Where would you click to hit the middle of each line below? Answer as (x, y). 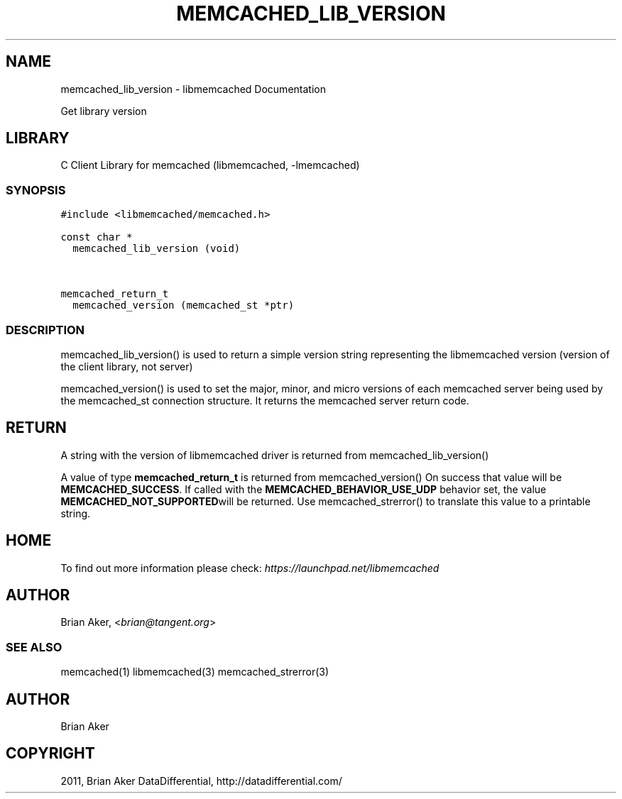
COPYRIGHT (50, 754)
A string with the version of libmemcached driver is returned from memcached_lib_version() (275, 455)
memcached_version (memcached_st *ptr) (184, 305)
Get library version (104, 111)
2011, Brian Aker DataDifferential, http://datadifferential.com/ (201, 781)
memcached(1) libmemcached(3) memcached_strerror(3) (195, 672)
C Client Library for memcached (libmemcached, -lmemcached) (210, 165)
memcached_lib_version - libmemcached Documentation (193, 89)
